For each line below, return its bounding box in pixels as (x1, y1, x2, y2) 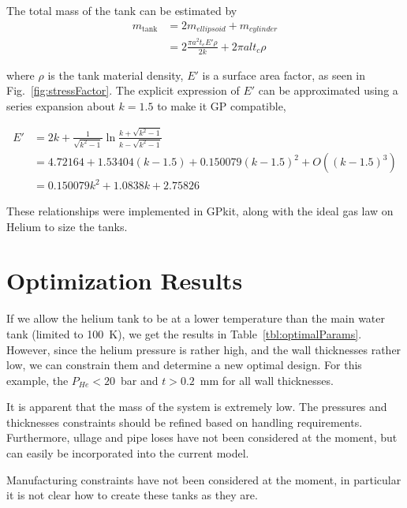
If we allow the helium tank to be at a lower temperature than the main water (6, 310, 386, 327)
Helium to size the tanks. (6, 218, 128, 234)
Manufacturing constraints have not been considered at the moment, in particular (6, 471, 401, 487)
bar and (120, 372, 159, 388)
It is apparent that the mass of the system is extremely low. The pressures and (6, 398, 387, 415)
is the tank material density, (47, 66, 184, 83)
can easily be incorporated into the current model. (6, 445, 249, 461)
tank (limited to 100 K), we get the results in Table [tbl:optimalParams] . (6, 325, 362, 342)
